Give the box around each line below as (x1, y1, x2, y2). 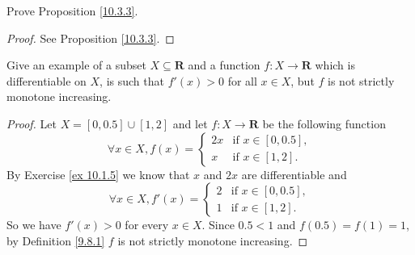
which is (315, 56, 355, 73)
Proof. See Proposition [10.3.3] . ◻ (6, 29, 175, 46)
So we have (6, 216, 61, 233)
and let (172, 115, 208, 132)
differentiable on (6, 72, 87, 89)
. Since (201, 216, 235, 233)
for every (125, 216, 169, 233)
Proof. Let (6, 115, 57, 132)
